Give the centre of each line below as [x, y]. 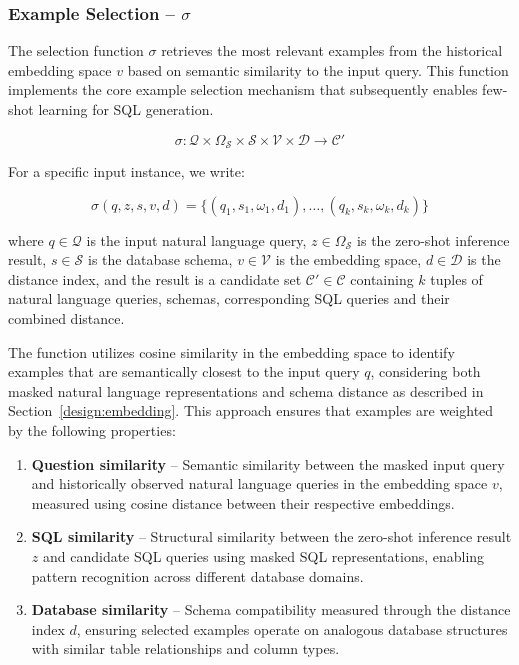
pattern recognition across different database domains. [197, 575]
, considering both [425, 371]
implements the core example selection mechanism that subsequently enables [243, 89]
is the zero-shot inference [433, 239]
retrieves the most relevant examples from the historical [332, 50]
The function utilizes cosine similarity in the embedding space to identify [231, 351]
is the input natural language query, [196, 239]
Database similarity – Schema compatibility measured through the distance [271, 609]
